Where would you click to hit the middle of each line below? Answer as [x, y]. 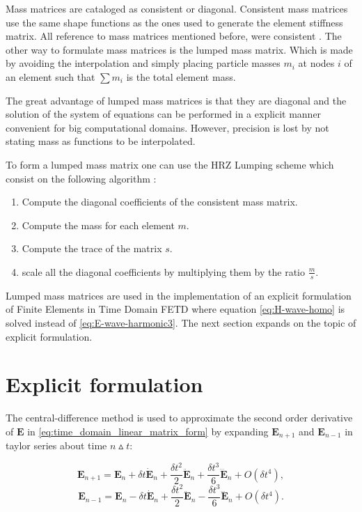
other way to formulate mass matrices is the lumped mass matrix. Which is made [179, 49]
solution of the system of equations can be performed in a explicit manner [164, 114]
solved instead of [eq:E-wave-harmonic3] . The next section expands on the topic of [181, 322]
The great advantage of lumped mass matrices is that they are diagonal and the [176, 100]
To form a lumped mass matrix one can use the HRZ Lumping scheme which [170, 164]
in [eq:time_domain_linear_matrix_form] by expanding [148, 431]
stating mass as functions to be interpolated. [101, 141]
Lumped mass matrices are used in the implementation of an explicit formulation [179, 295]
